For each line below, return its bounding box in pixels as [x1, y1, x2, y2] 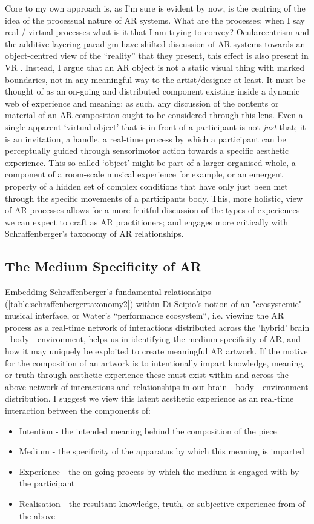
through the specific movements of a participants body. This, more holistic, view [5, 191, 303, 204]
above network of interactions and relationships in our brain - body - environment [5, 380, 309, 393]
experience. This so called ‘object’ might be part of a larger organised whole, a [5, 156, 296, 168]
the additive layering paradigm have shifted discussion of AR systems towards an [5, 37, 306, 50]
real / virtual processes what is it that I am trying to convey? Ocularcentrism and [5, 25, 310, 38]
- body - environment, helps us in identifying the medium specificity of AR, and [5, 333, 301, 345]
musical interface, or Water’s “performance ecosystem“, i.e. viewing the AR [5, 309, 284, 322]
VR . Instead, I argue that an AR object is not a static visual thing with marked [5, 61, 305, 73]
